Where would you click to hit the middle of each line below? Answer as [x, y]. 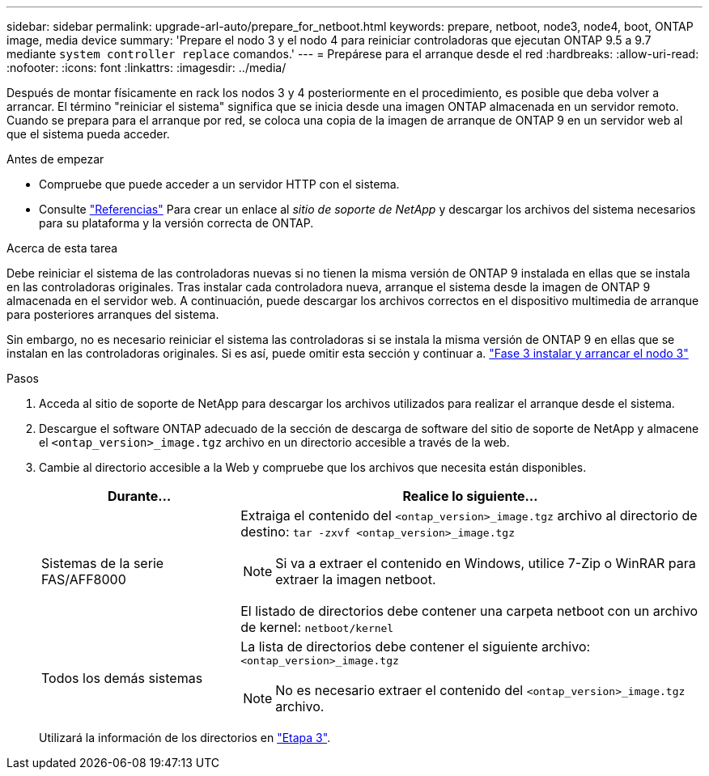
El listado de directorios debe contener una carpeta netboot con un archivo [469, 611]
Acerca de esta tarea [62, 248]
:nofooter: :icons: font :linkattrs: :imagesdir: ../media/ [146, 68]
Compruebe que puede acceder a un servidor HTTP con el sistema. [219, 184]
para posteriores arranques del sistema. [113, 314]
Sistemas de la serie [103, 563]
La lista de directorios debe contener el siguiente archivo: [416, 647]
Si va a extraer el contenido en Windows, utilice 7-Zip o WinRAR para [486, 563]
